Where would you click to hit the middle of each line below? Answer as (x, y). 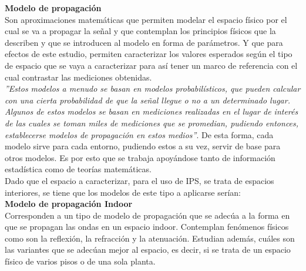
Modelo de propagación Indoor (69, 204)
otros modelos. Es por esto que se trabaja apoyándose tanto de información (140, 157)
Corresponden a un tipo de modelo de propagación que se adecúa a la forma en (147, 215)
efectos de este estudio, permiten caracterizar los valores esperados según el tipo (149, 54)
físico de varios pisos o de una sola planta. (80, 261)
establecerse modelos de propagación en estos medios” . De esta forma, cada (139, 134)
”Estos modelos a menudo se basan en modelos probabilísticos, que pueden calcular (153, 88)
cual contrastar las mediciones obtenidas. (78, 77)
